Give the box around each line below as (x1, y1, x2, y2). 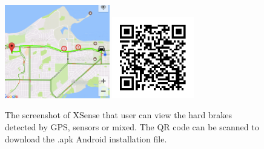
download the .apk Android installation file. (5, 132, 167, 145)
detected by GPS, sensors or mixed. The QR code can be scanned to (5, 121, 259, 133)
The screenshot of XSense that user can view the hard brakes (5, 109, 233, 121)
